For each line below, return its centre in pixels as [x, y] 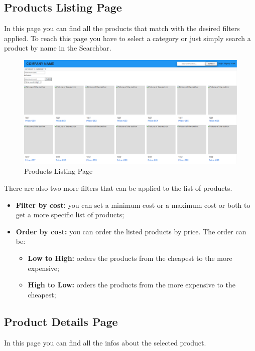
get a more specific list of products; [70, 215]
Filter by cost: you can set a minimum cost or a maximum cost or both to [133, 205]
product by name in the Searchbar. [58, 48]
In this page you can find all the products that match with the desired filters [122, 28]
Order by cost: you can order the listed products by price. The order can [131, 231]
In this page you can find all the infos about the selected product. [105, 342]
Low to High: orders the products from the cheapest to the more [130, 258]
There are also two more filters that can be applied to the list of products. [118, 188]
